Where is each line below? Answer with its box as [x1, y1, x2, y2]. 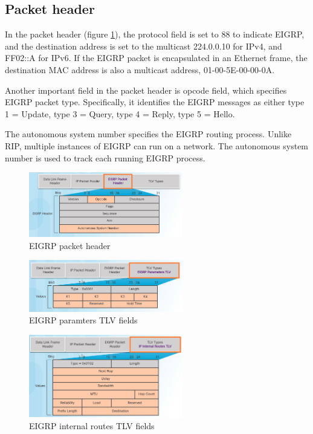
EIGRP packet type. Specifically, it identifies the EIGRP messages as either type [5, 96, 305, 108]
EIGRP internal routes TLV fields [29, 419, 155, 432]
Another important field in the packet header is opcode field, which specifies [5, 83, 287, 96]
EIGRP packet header [29, 239, 111, 251]
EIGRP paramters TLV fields [29, 314, 138, 326]
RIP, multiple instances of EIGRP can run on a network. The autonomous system [5, 139, 309, 152]
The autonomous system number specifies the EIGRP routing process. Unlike [5, 128, 292, 140]
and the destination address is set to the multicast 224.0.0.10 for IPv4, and [5, 39, 282, 52]
